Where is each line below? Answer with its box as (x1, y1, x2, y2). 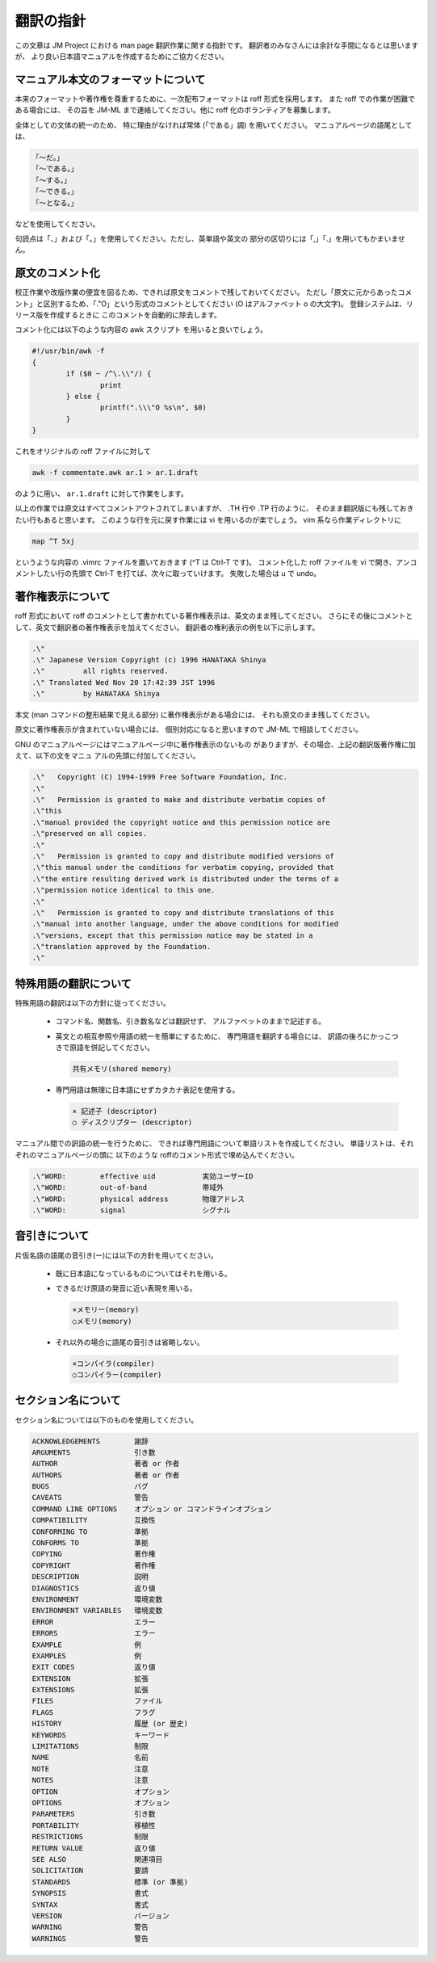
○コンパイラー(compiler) (72, 1370, 162, 1380)
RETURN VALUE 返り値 (31, 1843, 156, 1853)
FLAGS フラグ (31, 1708, 156, 1716)
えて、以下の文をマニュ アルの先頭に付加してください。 (15, 751, 200, 761)
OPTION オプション (31, 1787, 170, 1796)
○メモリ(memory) (72, 1317, 132, 1326)
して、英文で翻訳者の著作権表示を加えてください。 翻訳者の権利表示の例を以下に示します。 (15, 622, 320, 632)
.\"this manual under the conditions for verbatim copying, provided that (31, 863, 335, 872)
